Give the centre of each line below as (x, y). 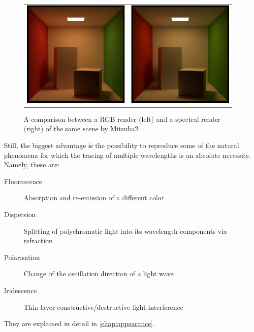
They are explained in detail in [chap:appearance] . (79, 323)
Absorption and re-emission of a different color (94, 198)
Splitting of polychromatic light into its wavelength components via (125, 231)
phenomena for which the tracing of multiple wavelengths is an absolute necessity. (127, 155)
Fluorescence (23, 181)
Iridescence (20, 290)
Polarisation (22, 257)
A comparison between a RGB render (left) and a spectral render (122, 119)
